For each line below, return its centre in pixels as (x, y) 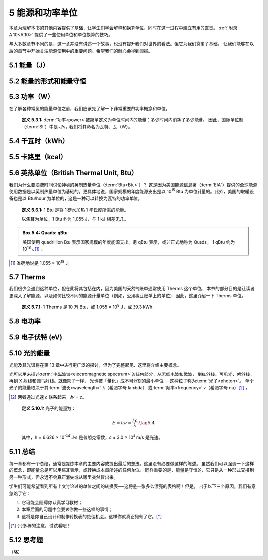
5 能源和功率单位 (43, 13)
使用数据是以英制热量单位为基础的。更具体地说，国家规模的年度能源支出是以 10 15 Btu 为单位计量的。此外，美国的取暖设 (132, 191)
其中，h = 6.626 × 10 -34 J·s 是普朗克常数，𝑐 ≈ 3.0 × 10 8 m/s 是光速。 (92, 437)
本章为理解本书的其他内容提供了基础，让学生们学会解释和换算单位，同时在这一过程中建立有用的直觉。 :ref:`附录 (123, 28)
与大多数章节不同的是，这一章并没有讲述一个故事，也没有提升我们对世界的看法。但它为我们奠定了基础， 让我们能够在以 (132, 44)
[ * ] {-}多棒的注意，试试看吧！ (41, 526)
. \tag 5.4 (146, 422)
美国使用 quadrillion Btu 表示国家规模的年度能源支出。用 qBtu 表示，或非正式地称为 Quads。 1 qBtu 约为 (129, 242)
